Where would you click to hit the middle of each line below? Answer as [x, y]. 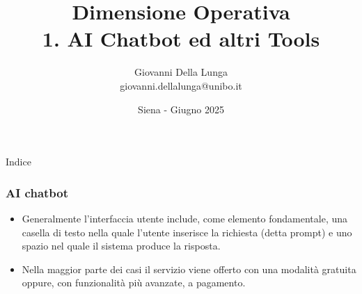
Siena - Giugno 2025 [181, 109]
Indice [18, 162]
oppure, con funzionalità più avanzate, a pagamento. [134, 283]
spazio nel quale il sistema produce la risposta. [121, 246]
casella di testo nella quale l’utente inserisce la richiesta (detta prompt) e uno [187, 232]
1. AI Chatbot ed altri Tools [181, 39]
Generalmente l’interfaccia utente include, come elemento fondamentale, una [185, 218]
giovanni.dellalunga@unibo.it [181, 85]
